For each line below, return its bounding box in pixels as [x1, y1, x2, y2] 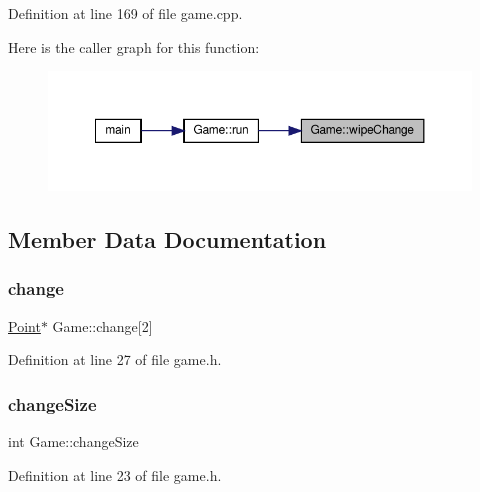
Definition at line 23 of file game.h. [8, 464, 222, 485]
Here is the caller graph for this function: [8, 36, 260, 57]
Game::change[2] [52, 315, 153, 336]
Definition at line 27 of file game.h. [8, 349, 222, 370]
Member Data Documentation [8, 223, 327, 254]
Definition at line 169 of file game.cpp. [8, 3, 243, 23]
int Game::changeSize [8, 430, 139, 451]
